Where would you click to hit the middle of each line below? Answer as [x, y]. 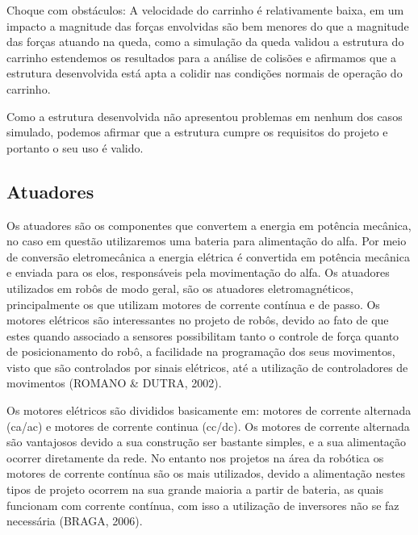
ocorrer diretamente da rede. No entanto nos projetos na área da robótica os [195, 457]
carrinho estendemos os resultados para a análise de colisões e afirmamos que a [202, 57]
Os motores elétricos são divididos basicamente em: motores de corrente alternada [209, 410]
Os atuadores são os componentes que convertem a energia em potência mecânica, [209, 225]
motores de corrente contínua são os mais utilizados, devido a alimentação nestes [206, 473]
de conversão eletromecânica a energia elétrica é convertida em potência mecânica [208, 256]
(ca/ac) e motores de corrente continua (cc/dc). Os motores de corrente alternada [208, 426]
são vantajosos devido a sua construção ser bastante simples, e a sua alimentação [207, 442]
